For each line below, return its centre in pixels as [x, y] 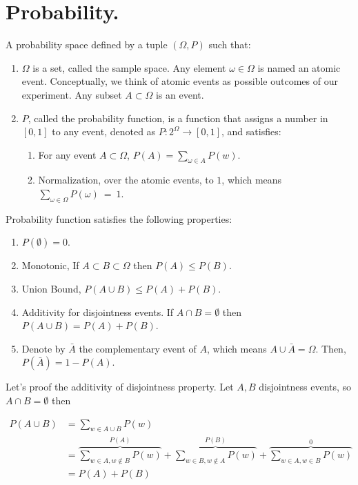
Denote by [43, 348]
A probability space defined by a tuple [87, 44]
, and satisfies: [251, 131]
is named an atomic [299, 67]
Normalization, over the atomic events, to [126, 180]
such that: [230, 44]
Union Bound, [51, 289]
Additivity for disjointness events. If [98, 311]
